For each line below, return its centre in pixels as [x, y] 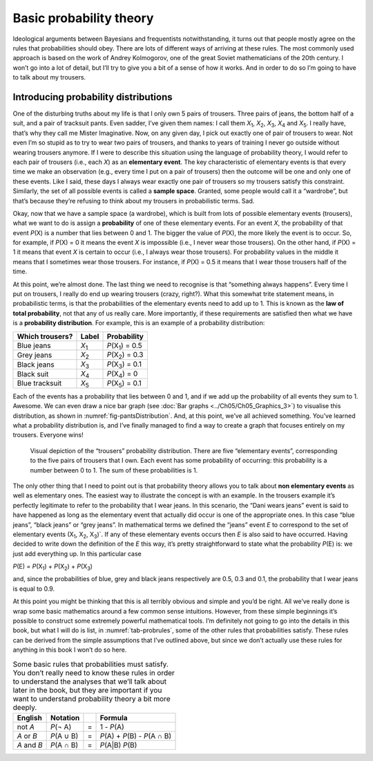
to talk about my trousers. [49, 77]
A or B [27, 735]
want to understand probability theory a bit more [92, 699]
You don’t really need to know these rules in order [94, 672]
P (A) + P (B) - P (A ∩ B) [136, 735]
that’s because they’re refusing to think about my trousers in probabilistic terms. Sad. [134, 201]
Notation [65, 717]
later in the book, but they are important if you [87, 690]
